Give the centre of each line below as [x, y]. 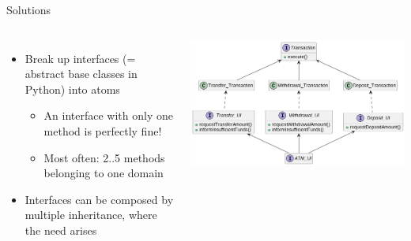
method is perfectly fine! [103, 130]
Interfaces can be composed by [99, 199]
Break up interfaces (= [80, 58]
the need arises [61, 230]
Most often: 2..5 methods [104, 157]
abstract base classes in [81, 74]
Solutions [29, 9]
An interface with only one [108, 115]
